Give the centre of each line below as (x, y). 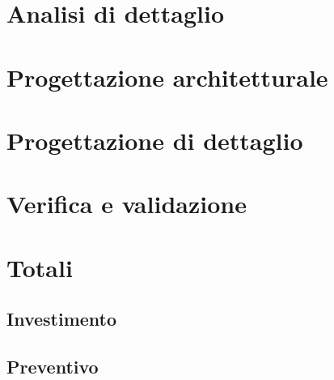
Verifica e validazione (127, 204)
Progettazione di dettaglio (155, 140)
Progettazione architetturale (167, 77)
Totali (40, 267)
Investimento (62, 319)
